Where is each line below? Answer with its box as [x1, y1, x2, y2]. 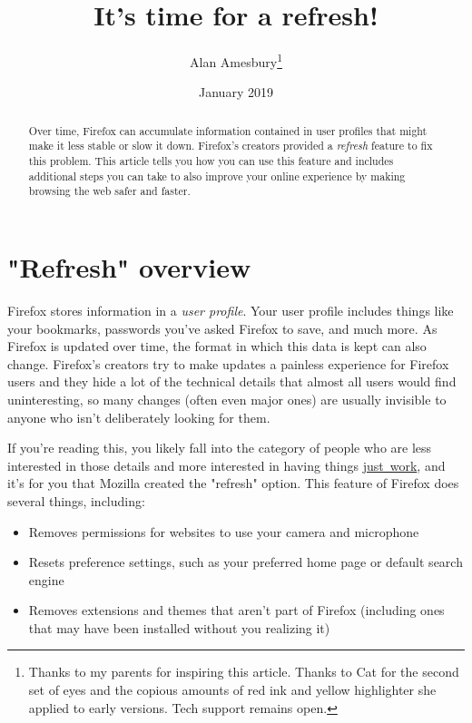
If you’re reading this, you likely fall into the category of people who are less [7, 438, 432, 457]
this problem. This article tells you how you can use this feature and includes [28, 153, 394, 169]
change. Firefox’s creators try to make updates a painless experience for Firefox [7, 354, 449, 373]
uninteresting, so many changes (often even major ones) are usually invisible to [7, 389, 447, 408]
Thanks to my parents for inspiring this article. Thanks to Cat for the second [28, 662, 459, 681]
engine [28, 570, 64, 589]
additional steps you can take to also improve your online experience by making [28, 168, 406, 183]
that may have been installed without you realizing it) [28, 618, 330, 637]
